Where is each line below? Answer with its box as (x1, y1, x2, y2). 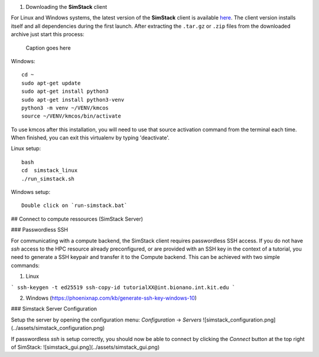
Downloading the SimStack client (25, 4, 108, 10)
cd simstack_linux (21, 167, 78, 174)
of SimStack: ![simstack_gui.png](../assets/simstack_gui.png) (11, 343, 159, 350)
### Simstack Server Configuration (11, 305, 97, 313)
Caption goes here (25, 44, 71, 51)
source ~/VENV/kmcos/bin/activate (21, 113, 121, 119)
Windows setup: (11, 189, 50, 196)
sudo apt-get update (21, 80, 81, 86)
